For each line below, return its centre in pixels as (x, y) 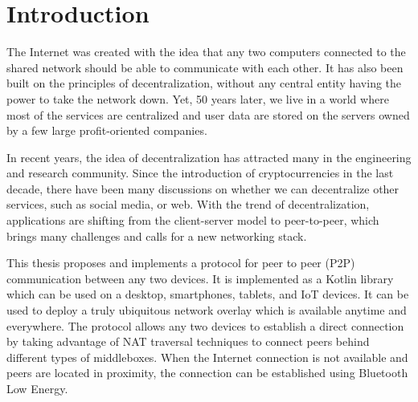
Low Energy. (37, 388)
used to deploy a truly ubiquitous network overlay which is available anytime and (207, 310)
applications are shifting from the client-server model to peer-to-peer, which (193, 220)
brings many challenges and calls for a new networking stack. (157, 236)
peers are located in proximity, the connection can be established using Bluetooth (207, 373)
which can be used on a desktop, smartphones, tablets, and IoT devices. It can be (208, 294)
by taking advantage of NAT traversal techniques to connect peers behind (188, 341)
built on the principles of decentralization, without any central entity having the (204, 83)
